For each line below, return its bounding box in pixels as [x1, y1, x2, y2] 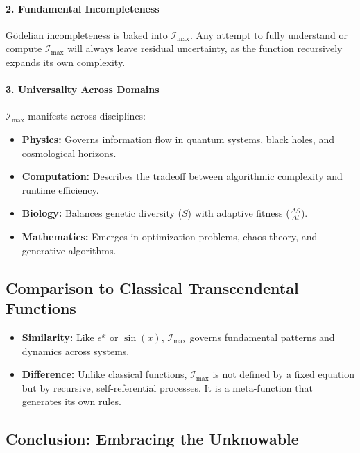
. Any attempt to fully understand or [190, 27, 348, 42]
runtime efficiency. [22, 182, 99, 197]
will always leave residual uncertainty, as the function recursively [67, 41, 343, 56]
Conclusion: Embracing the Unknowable [6, 428, 299, 450]
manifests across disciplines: [28, 108, 146, 123]
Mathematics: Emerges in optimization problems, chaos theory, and [22, 229, 318, 244]
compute [6, 41, 42, 56]
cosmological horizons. [22, 145, 117, 160]
